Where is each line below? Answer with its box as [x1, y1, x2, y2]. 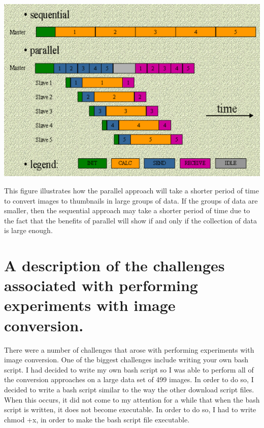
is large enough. [4, 225, 53, 236]
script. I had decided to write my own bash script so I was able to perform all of [4, 364, 254, 375]
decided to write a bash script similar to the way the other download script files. [4, 384, 254, 394]
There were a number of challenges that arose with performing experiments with [4, 344, 254, 355]
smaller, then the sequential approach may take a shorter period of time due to [4, 205, 250, 216]
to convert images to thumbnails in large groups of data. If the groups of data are [4, 195, 258, 206]
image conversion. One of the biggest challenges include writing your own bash [4, 354, 249, 365]
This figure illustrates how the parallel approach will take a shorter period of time [4, 185, 259, 195]
